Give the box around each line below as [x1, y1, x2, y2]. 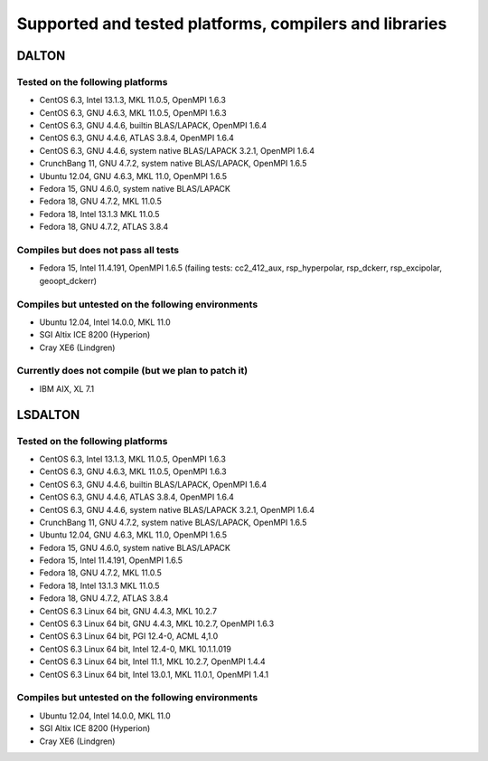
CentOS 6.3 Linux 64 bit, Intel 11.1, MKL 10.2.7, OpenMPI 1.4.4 [39, 656, 266, 667]
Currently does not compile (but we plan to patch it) [16, 365, 249, 377]
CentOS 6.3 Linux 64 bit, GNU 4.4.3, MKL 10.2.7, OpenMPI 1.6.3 [39, 618, 275, 629]
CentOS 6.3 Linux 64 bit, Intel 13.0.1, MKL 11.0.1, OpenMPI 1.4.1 [39, 669, 269, 680]
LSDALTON [16, 407, 80, 423]
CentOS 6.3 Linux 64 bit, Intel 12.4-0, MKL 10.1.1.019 [39, 643, 232, 654]
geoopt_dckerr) [39, 275, 98, 286]
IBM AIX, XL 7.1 [39, 383, 95, 394]
